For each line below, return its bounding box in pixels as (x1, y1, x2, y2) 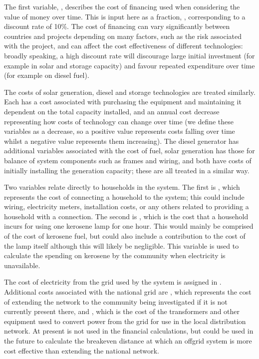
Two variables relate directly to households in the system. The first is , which (4, 182, 240, 192)
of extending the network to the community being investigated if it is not (4, 296, 228, 307)
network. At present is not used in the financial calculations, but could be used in (4, 326, 254, 336)
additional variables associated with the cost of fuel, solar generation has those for (4, 145, 255, 156)
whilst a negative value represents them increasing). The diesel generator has (4, 135, 239, 146)
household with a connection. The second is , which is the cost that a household (4, 211, 249, 221)
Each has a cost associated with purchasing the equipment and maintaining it (4, 96, 242, 107)
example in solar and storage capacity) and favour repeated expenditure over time (4, 60, 255, 70)
